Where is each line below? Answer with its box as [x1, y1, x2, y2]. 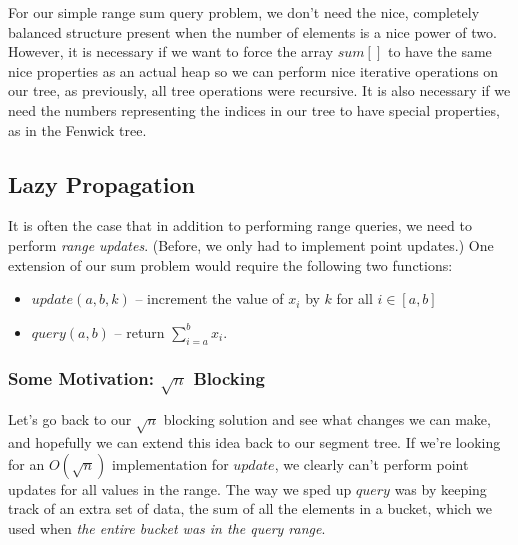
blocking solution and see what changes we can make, [163, 409, 491, 430]
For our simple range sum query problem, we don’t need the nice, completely [8, 2, 480, 22]
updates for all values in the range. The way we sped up [8, 478, 352, 499]
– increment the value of [135, 288, 284, 309]
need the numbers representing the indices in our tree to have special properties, [8, 99, 500, 120]
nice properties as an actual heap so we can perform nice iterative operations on [8, 60, 499, 81]
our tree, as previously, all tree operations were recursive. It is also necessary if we [8, 80, 511, 101]
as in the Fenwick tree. [8, 119, 147, 140]
